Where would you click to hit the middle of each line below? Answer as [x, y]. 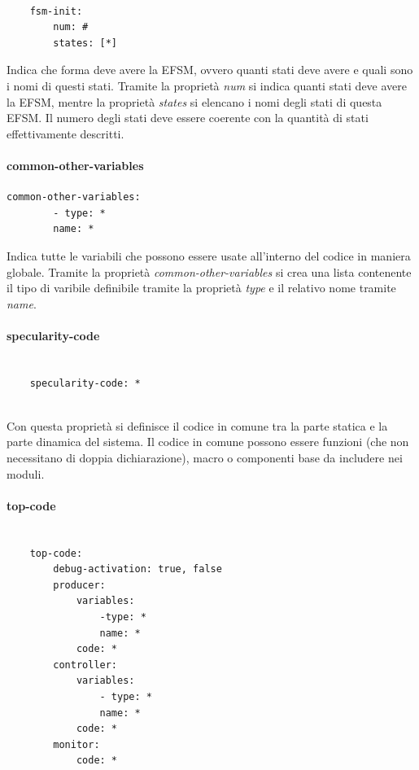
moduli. [26, 473]
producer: [79, 585]
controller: [85, 665]
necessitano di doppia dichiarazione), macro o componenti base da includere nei [205, 458]
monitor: [76, 744]
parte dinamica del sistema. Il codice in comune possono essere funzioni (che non [208, 442]
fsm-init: [56, 11]
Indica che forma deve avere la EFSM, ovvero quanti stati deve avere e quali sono [210, 70]
